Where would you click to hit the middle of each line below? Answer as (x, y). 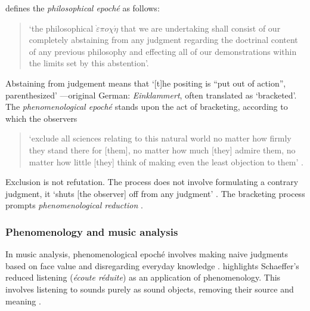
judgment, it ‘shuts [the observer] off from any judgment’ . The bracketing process (155, 193)
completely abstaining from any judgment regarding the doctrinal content (163, 40)
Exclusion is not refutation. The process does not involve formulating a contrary (152, 182)
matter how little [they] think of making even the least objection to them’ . (166, 161)
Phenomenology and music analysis (92, 231)
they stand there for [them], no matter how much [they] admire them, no (162, 150)
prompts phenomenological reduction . (74, 205)
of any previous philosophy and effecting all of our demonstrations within (163, 51)
